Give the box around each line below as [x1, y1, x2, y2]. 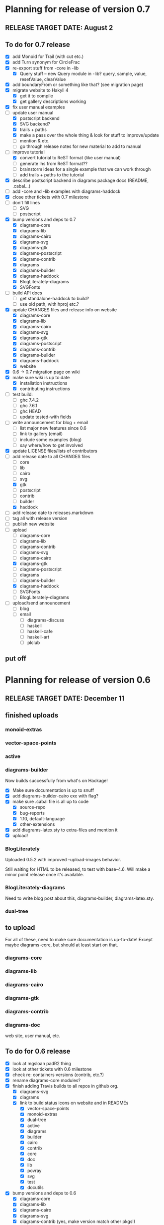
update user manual [12, 109, 54, 115]
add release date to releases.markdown [12, 510, 93, 516]
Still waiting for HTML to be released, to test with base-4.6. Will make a [5, 866, 151, 872]
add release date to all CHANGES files [12, 453, 90, 459]
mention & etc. [19, 138, 50, 144]
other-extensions [19, 821, 55, 827]
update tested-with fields [19, 414, 72, 420]
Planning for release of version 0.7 [5, 3, 150, 15]
